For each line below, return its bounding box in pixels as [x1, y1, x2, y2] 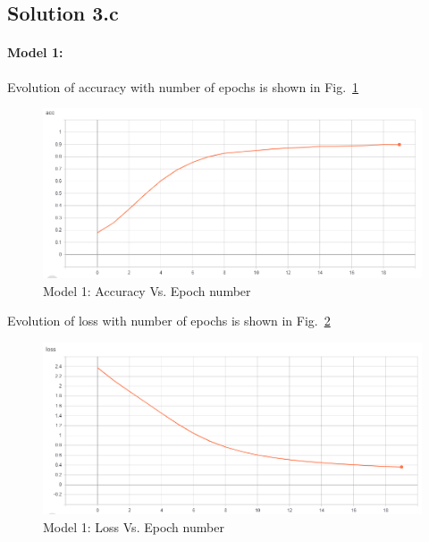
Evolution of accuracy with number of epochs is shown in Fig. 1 [7, 77, 359, 96]
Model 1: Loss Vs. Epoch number [43, 517, 224, 536]
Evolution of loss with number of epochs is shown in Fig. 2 [7, 311, 331, 330]
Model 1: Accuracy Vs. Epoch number [43, 281, 251, 300]
